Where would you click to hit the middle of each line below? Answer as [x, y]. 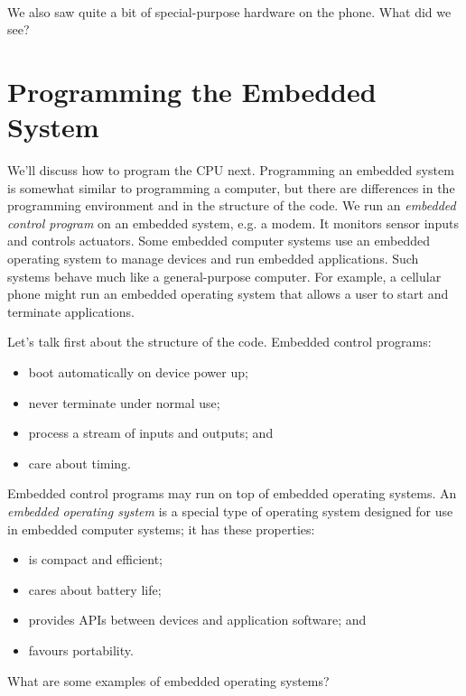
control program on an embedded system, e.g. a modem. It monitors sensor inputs [233, 223]
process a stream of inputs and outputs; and [151, 433]
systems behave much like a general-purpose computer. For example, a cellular [224, 276]
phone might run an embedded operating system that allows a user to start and [228, 294]
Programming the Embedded [192, 91]
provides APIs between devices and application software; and [197, 620]
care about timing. [80, 463]
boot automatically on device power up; [138, 372]
